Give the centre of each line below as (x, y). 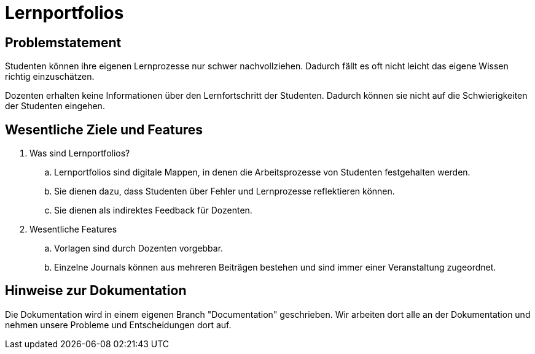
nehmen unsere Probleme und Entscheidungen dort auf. (118, 325)
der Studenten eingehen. (55, 106)
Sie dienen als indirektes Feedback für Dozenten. (153, 210)
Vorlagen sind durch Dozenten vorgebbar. (139, 248)
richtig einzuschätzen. (50, 77)
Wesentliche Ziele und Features (104, 129)
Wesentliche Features (73, 229)
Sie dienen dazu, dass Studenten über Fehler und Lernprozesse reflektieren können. (225, 191)
